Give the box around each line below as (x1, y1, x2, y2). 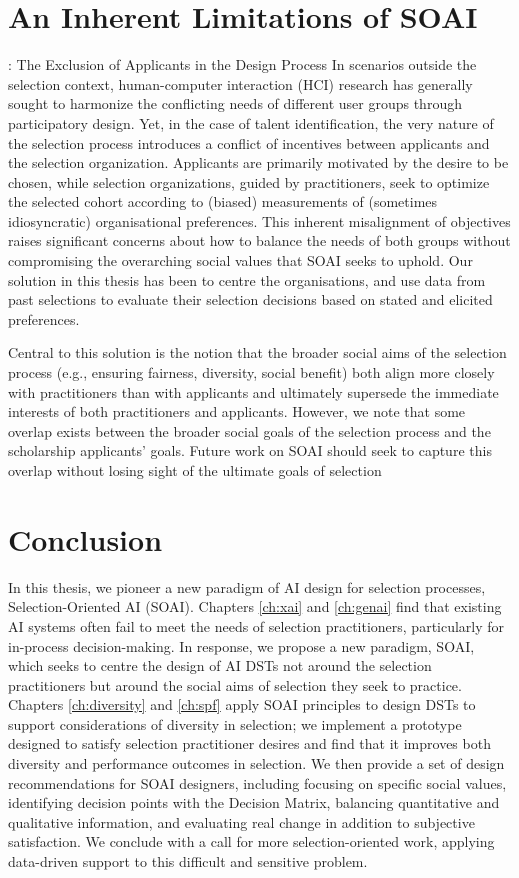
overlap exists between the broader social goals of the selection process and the (8, 420, 491, 441)
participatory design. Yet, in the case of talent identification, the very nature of (8, 112, 494, 133)
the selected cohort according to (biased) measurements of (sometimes (8, 191, 438, 212)
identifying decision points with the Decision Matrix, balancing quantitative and (8, 792, 500, 813)
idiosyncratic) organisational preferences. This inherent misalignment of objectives (8, 210, 511, 231)
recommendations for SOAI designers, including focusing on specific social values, (8, 772, 507, 793)
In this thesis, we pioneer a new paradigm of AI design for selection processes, (8, 576, 486, 597)
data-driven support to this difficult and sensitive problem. (8, 851, 368, 872)
